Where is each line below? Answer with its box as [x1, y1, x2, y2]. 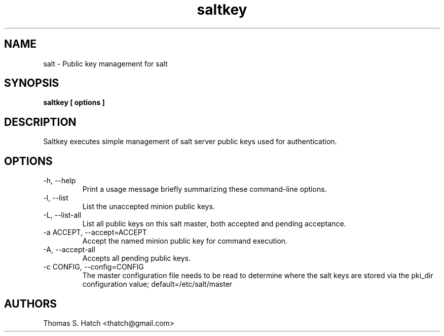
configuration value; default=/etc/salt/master [82, 280, 233, 289]
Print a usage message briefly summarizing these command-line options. [82, 185, 327, 194]
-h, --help [43, 176, 76, 185]
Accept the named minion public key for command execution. [82, 237, 288, 246]
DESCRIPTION [4, 115, 77, 128]
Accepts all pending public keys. [82, 254, 191, 263]
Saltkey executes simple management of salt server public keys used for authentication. [43, 137, 337, 146]
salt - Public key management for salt [43, 59, 168, 68]
